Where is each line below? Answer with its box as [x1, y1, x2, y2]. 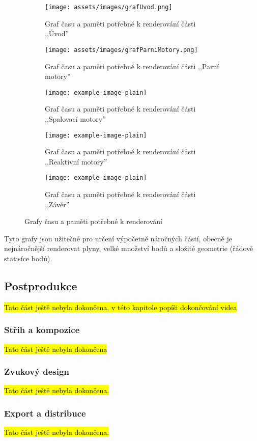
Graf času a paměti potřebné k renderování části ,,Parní [45, 61, 219, 71]
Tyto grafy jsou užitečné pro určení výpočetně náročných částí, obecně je [4, 233, 232, 243]
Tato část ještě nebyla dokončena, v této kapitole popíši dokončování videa [4, 301, 237, 312]
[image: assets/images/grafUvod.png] [45, 4, 173, 11]
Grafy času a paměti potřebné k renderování [24, 216, 163, 227]
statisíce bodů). [4, 253, 52, 263]
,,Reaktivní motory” [45, 156, 107, 167]
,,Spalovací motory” [45, 113, 106, 124]
